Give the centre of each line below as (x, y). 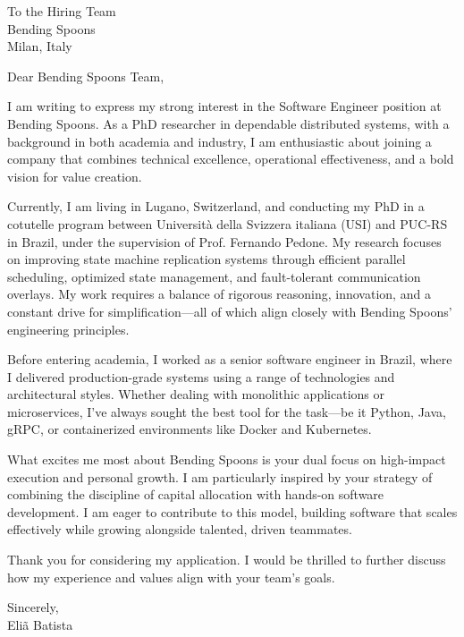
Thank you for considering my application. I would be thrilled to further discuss (227, 560)
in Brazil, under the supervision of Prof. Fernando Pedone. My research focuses (224, 241)
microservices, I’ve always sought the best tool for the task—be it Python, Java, (227, 411)
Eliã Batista (40, 624)
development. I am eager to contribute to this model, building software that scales (232, 511)
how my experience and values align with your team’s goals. (171, 577)
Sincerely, (33, 607)
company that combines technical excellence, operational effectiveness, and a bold (231, 159)
